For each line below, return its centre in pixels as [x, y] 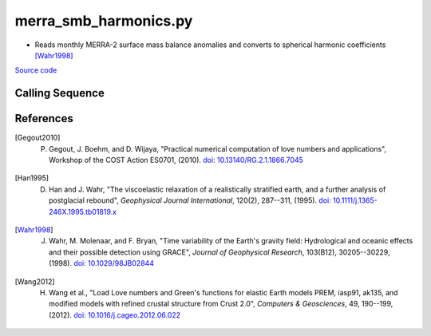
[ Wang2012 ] [35, 281]
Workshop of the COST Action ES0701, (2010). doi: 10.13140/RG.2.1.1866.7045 [176, 160]
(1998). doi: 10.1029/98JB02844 [102, 263]
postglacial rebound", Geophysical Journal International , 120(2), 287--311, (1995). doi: [190, 200]
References [44, 119]
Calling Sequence [60, 93]
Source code [36, 70]
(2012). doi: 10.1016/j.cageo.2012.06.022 [115, 314]
